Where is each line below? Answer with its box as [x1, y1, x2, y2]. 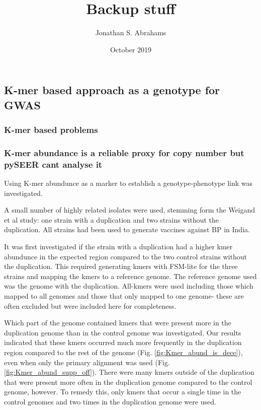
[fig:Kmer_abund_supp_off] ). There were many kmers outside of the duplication [4, 367, 254, 377]
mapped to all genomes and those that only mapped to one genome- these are [4, 291, 244, 301]
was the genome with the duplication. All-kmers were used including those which [4, 281, 253, 291]
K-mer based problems [4, 123, 98, 136]
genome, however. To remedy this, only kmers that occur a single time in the [4, 386, 241, 397]
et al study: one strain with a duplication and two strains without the [4, 214, 219, 225]
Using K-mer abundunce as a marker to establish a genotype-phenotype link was [4, 178, 252, 188]
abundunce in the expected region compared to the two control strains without [4, 251, 247, 261]
